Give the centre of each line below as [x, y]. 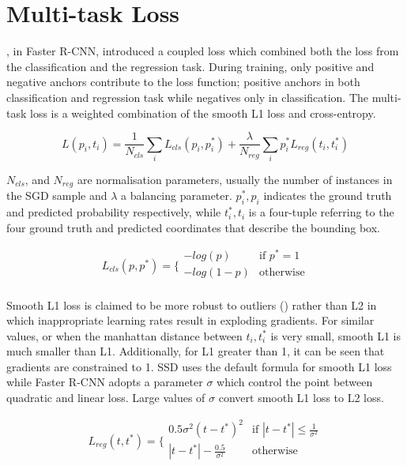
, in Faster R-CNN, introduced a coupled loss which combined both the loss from [203, 51]
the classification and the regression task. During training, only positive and [190, 66]
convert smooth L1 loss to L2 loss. [301, 398]
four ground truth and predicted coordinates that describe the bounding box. [193, 227]
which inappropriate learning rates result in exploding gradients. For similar [190, 320]
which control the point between [295, 382]
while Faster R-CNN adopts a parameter [105, 382]
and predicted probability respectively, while [114, 212]
